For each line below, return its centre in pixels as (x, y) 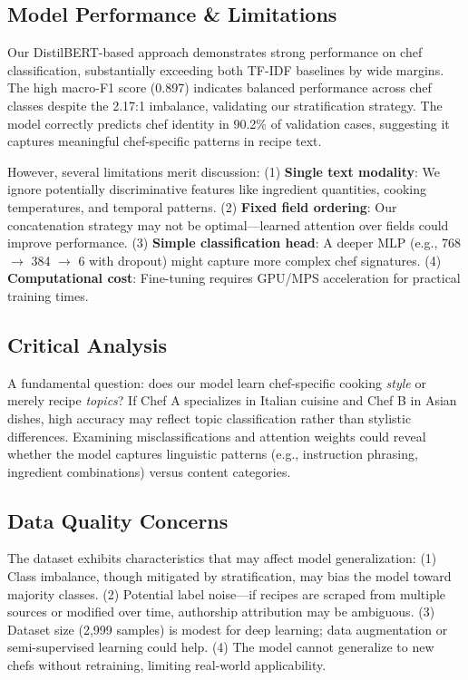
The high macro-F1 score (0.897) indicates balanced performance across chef (219, 87)
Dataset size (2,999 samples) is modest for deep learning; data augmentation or (228, 629)
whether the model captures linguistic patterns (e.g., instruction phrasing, (213, 454)
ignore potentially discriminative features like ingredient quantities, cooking (217, 189)
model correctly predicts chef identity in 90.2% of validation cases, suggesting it (229, 123)
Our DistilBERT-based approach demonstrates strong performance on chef (215, 52)
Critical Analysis (88, 344)
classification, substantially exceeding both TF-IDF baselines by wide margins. (226, 69)
